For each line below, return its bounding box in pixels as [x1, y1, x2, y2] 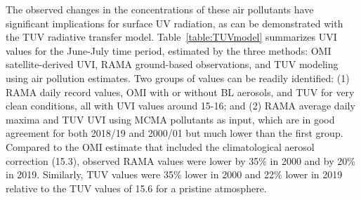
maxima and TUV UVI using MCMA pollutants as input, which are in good [6, 112, 335, 126]
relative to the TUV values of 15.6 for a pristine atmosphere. [6, 180, 267, 195]
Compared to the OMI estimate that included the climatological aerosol [6, 139, 315, 154]
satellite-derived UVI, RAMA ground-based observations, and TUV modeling [6, 57, 339, 72]
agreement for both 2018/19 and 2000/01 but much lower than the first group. [6, 126, 343, 140]
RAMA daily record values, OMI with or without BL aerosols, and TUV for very [6, 84, 355, 99]
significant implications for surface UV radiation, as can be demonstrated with [6, 15, 343, 30]
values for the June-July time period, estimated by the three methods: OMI [6, 43, 332, 58]
